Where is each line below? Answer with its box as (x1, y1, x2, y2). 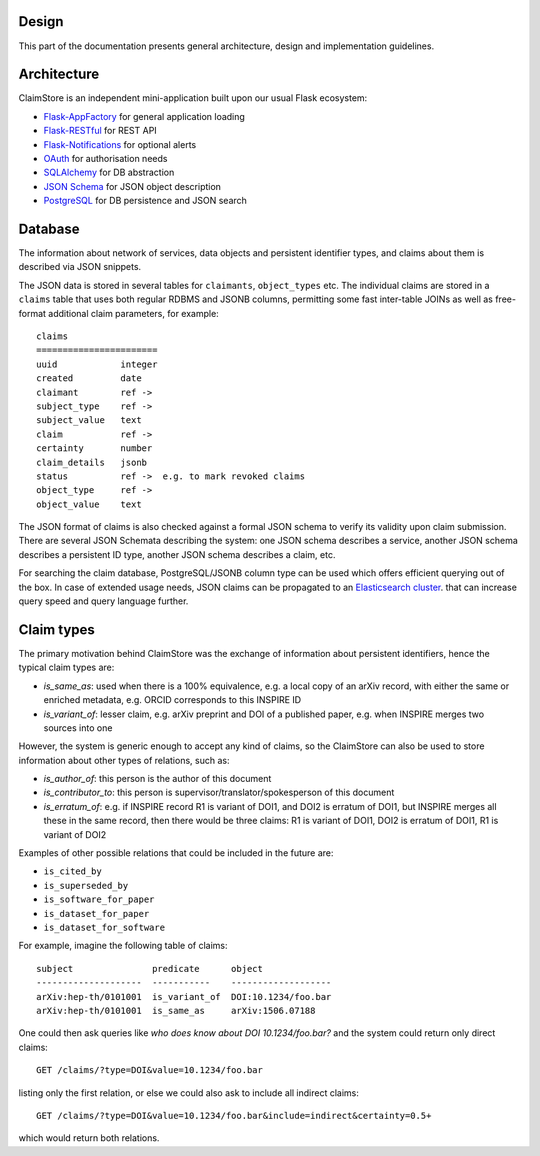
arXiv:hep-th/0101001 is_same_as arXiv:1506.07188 (36, 1005, 316, 1016)
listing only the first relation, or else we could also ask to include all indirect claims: (18, 1086, 360, 1099)
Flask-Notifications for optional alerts (43, 138, 197, 150)
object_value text (36, 498, 142, 510)
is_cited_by (43, 866, 102, 877)
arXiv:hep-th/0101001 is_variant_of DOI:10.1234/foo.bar (36, 991, 332, 1002)
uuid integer (36, 358, 158, 370)
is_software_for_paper (43, 894, 155, 905)
